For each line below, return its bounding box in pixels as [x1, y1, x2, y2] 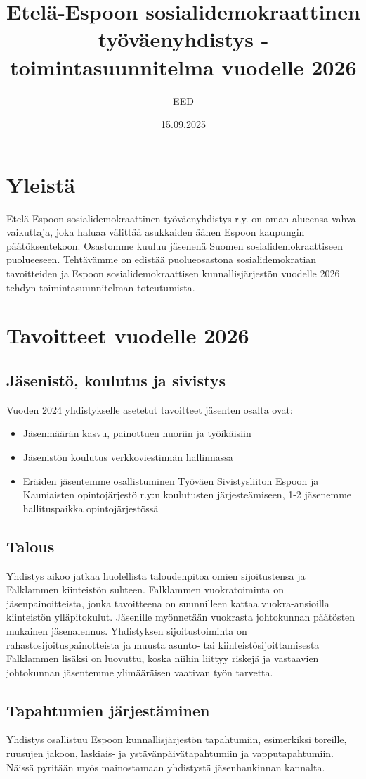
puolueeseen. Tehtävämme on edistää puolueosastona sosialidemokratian [6, 252, 317, 267]
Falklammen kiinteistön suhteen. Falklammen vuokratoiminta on [6, 582, 284, 597]
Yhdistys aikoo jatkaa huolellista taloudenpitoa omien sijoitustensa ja [6, 568, 306, 583]
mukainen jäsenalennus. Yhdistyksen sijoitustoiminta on [6, 623, 247, 638]
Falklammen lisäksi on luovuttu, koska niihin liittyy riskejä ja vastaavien [6, 651, 319, 666]
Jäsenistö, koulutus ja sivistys [6, 369, 226, 391]
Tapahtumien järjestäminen [6, 699, 210, 721]
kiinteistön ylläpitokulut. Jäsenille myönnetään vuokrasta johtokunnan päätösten [6, 609, 355, 624]
